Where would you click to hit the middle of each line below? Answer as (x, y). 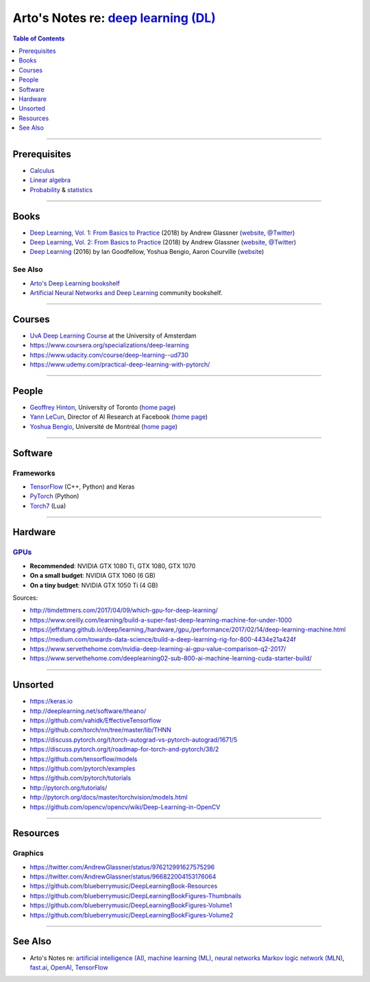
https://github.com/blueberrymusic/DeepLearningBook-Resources (124, 886)
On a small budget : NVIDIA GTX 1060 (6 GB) (92, 576)
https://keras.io (51, 701)
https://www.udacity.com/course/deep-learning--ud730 (109, 355)
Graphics (28, 853)
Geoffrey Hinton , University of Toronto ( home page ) (103, 407)
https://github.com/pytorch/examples (83, 768)
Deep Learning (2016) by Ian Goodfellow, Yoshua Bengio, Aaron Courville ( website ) (147, 252)
